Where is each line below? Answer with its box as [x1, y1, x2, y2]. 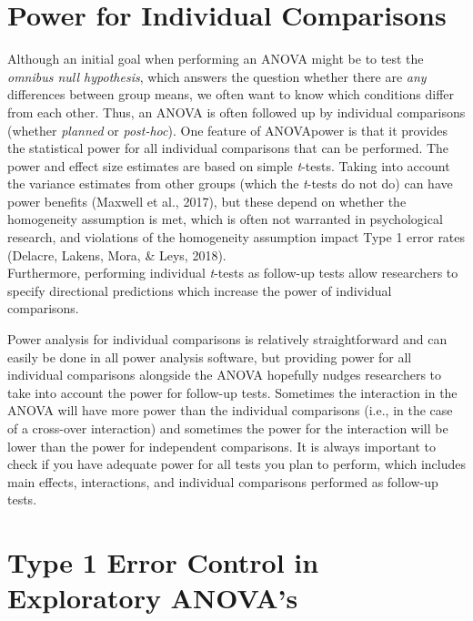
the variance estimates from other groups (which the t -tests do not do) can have [7, 174, 453, 193]
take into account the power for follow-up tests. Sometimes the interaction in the [7, 382, 458, 402]
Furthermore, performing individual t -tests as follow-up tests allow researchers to [7, 263, 458, 282]
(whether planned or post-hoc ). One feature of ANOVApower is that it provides [7, 120, 448, 139]
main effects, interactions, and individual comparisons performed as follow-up [7, 472, 438, 491]
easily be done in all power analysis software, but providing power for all [7, 347, 412, 366]
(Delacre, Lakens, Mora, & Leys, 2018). [7, 245, 226, 264]
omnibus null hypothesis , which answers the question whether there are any [7, 66, 427, 86]
